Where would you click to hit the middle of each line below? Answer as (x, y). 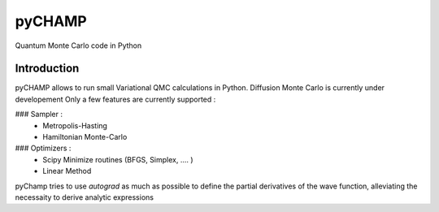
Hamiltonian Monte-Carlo (85, 137)
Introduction (47, 69)
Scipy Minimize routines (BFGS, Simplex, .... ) (118, 159)
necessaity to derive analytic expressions (85, 197)
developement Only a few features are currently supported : (115, 99)
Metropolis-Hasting (75, 125)
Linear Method (67, 171)
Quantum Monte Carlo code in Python (78, 45)
